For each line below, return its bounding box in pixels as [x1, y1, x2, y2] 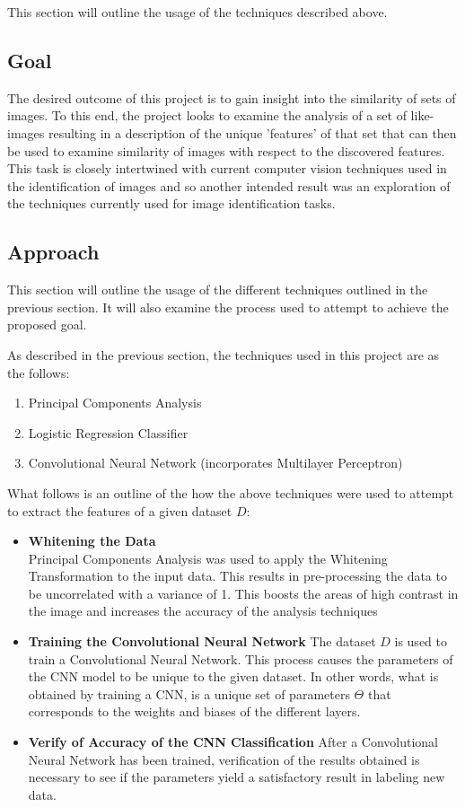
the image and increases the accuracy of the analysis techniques [28, 601, 378, 620]
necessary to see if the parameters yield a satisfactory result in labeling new [28, 768, 445, 786]
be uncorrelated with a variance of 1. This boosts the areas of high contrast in [28, 583, 459, 602]
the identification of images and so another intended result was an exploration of [7, 176, 451, 195]
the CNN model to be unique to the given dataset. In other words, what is [28, 667, 439, 686]
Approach [7, 238, 100, 266]
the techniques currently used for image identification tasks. [7, 194, 336, 213]
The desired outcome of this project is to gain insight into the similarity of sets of [7, 88, 456, 107]
